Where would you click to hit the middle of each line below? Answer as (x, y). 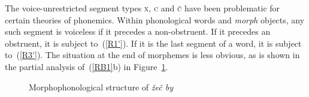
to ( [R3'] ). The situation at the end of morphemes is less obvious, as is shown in (152, 55)
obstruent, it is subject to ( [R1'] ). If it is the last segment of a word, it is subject (153, 43)
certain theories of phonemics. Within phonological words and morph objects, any (155, 19)
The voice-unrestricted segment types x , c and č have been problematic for (143, 8)
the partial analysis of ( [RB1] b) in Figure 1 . (87, 66)
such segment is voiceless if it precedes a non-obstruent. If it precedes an (138, 31)
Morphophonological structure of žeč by (101, 87)
